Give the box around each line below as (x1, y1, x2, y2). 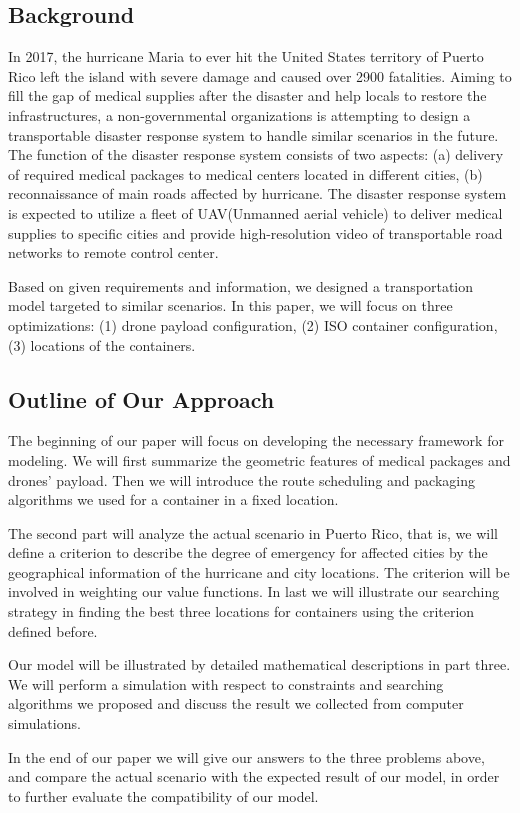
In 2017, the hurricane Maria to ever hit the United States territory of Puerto (8, 46, 484, 67)
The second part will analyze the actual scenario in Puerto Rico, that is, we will (8, 522, 498, 543)
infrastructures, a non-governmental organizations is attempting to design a (8, 104, 471, 125)
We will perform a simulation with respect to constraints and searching (8, 673, 444, 694)
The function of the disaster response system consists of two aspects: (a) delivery (8, 144, 504, 165)
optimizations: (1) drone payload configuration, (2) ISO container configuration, (8, 314, 498, 335)
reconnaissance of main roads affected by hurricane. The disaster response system (8, 183, 507, 204)
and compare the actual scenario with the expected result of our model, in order (8, 766, 500, 787)
